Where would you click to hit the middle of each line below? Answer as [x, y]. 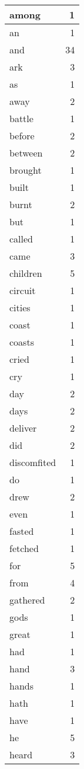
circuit [23, 290]
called [21, 239]
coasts [22, 342]
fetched [24, 548]
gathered [27, 600]
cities [20, 307]
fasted [22, 531]
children [26, 273]
